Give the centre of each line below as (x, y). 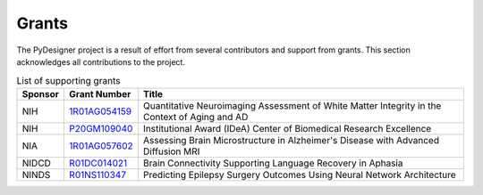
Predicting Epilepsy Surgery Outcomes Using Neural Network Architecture (300, 175)
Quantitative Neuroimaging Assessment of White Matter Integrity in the (292, 105)
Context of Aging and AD (196, 117)
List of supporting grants (68, 80)
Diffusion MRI (172, 151)
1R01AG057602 (101, 145)
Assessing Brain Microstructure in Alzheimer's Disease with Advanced (292, 140)
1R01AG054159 (100, 111)
